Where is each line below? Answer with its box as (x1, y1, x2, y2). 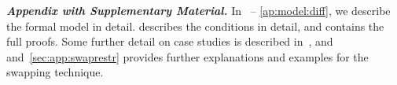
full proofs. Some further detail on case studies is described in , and (6, 33, 333, 50)
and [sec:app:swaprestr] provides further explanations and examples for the (6, 48, 369, 65)
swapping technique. (6, 64, 104, 80)
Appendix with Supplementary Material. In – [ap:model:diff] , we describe (6, 2, 391, 18)
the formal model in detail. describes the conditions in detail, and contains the (6, 17, 384, 34)
